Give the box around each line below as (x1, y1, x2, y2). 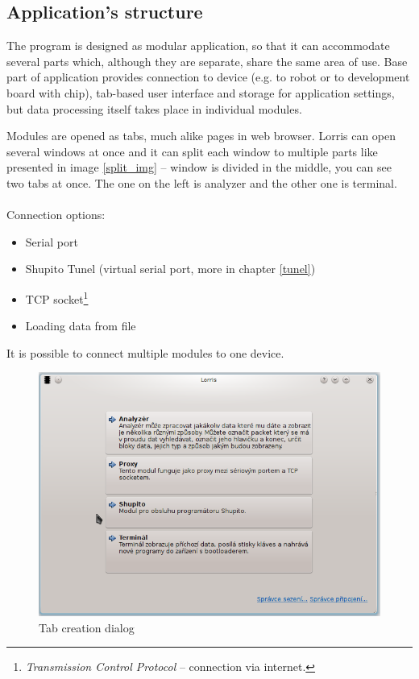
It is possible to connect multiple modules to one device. (6, 344, 284, 361)
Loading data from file (25, 317, 136, 334)
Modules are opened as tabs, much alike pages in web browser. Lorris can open (6, 127, 396, 144)
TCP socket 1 (25, 288, 89, 307)
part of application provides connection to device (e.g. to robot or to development (6, 68, 410, 85)
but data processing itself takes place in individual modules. (6, 100, 302, 117)
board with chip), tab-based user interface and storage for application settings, (6, 84, 395, 101)
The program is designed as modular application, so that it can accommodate (6, 37, 390, 54)
